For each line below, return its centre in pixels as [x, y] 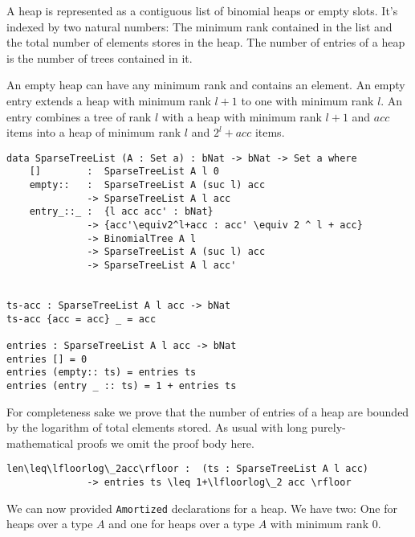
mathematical [40, 443]
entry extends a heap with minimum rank [109, 100]
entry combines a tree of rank [79, 116]
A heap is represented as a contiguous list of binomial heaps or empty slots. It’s [202, 10]
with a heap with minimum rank [242, 116]
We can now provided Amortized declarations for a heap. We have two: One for [202, 508]
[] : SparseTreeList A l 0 [124, 172]
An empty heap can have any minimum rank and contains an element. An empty [206, 85]
